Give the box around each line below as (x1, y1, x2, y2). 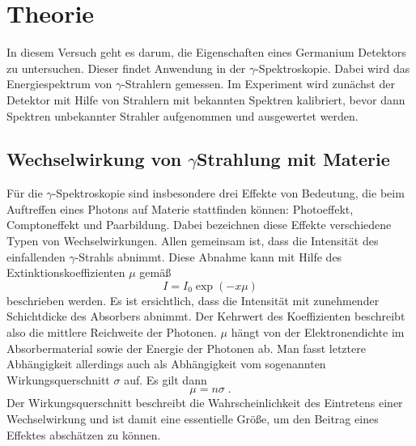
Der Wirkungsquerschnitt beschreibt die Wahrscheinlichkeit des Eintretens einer (6, 394, 403, 411)
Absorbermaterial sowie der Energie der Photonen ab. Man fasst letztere (6, 339, 366, 356)
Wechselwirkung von (6, 147, 182, 172)
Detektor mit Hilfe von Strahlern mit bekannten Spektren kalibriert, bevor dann (6, 91, 405, 108)
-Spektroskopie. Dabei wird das (255, 59, 410, 76)
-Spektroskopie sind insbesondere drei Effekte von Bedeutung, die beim (52, 185, 405, 202)
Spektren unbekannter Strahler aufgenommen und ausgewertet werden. (6, 107, 359, 124)
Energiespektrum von (6, 75, 112, 92)
